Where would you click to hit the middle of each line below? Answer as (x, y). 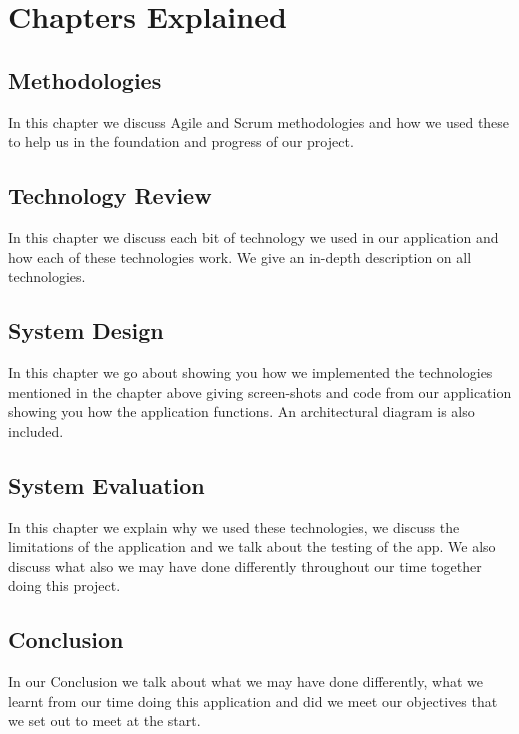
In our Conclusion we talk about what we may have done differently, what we (245, 681)
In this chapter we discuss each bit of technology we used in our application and (253, 236)
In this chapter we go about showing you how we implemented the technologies (250, 371)
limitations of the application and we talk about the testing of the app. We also (252, 546)
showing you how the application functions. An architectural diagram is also (241, 411)
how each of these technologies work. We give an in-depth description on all (240, 256)
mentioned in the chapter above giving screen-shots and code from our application (260, 391)
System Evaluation (106, 484)
